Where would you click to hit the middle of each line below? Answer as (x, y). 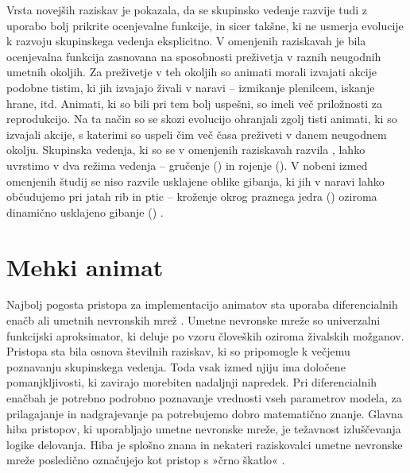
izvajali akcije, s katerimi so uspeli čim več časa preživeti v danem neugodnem (197, 134)
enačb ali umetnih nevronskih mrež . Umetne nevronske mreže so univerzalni (193, 320)
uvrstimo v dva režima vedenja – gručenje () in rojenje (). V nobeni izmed (187, 165)
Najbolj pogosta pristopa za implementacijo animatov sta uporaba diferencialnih (202, 304)
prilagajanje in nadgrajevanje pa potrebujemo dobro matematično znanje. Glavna (205, 413)
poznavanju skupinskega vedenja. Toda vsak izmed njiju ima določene (176, 366)
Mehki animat (85, 266)
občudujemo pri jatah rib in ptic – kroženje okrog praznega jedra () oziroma (192, 196)
